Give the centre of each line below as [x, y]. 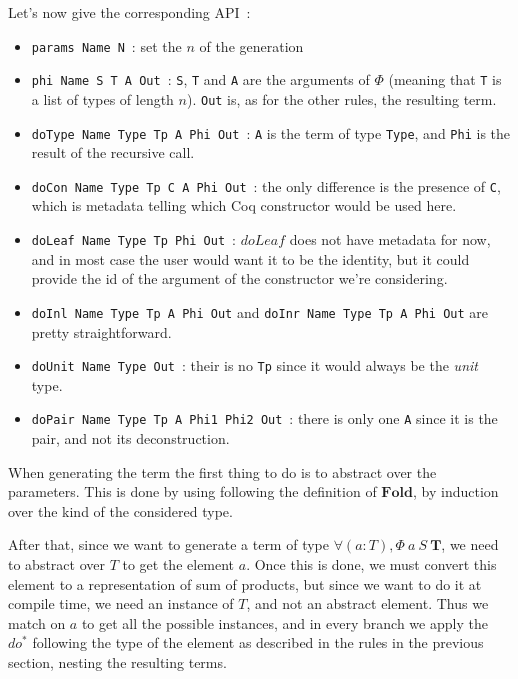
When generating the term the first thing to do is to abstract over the [222, 471]
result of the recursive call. [113, 152]
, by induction [455, 491]
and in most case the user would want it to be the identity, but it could [250, 258]
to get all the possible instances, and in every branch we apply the [284, 622]
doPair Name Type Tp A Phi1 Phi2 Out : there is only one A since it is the [264, 418]
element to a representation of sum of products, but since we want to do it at [245, 583]
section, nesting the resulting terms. [117, 662]
